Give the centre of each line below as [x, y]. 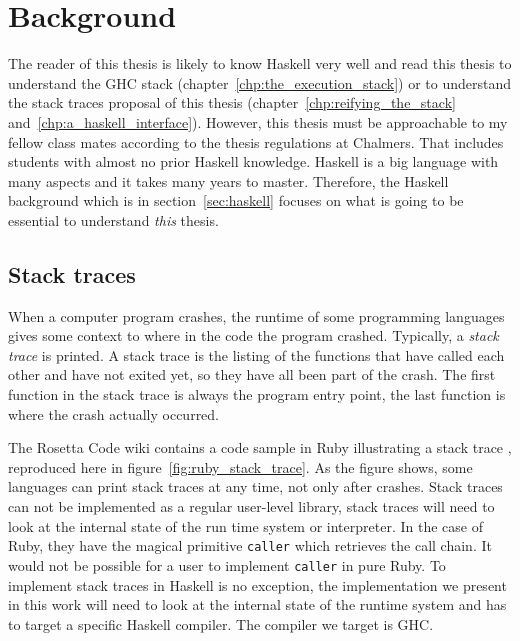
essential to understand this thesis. [113, 219]
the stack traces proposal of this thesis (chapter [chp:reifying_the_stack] [232, 102]
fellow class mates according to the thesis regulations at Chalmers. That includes [256, 141]
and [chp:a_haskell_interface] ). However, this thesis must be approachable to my [258, 121]
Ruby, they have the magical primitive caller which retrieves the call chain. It [250, 545]
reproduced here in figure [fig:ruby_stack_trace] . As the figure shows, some [240, 466]
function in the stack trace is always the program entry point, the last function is [257, 394]
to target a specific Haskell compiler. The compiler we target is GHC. [221, 623]
